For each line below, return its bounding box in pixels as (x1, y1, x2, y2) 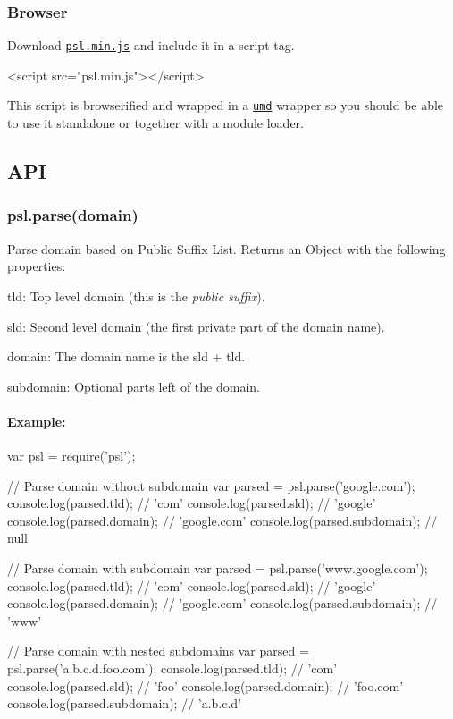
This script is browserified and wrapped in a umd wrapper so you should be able (7, 96, 444, 114)
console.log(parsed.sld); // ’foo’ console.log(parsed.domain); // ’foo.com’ (7, 676, 404, 695)
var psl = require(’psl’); (7, 446, 136, 465)
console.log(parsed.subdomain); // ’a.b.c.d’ (7, 694, 242, 713)
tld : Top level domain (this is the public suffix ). (7, 286, 265, 305)
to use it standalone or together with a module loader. (7, 114, 304, 132)
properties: (7, 257, 66, 275)
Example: (7, 411, 66, 430)
